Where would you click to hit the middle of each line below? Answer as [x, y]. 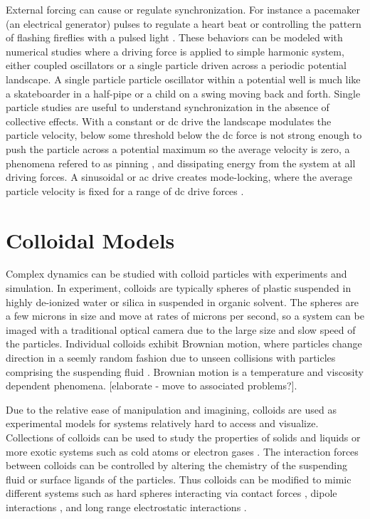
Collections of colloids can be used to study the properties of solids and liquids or [183, 437]
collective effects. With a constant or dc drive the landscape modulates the [169, 121]
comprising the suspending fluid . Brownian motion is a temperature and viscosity [185, 371]
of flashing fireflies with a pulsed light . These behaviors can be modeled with [174, 37]
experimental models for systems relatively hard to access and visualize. [162, 423]
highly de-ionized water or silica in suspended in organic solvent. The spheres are [183, 302]
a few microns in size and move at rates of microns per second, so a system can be [185, 316]
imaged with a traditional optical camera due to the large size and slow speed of [181, 329]
